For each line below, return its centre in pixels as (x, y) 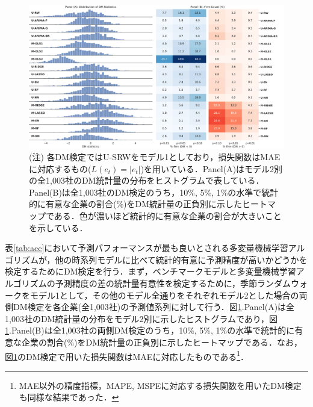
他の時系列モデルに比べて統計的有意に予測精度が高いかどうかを (181, 259)
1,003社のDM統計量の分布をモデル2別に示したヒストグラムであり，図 (141, 318)
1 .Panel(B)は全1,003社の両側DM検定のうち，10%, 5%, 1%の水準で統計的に (150, 330)
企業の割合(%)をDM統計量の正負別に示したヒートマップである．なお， (162, 342)
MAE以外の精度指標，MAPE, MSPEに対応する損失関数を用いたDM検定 (160, 385)
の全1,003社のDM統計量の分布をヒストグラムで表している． (147, 180)
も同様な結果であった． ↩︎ (69, 397)
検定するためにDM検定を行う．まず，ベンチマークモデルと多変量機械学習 (150, 271)
